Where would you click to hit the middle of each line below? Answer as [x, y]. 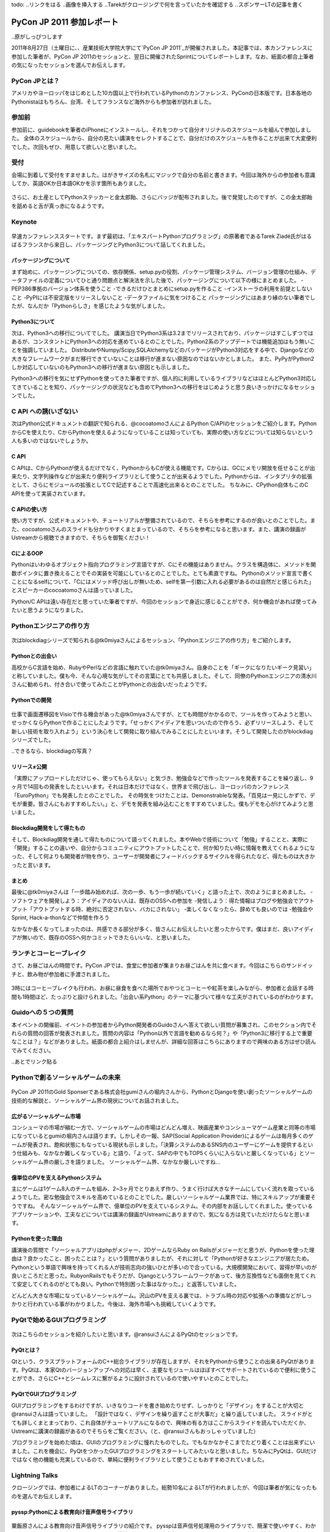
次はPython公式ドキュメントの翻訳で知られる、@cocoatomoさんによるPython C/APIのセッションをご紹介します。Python [164, 423]
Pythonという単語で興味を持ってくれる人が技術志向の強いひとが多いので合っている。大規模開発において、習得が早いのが [164, 1267]
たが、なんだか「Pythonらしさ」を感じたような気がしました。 [90, 306]
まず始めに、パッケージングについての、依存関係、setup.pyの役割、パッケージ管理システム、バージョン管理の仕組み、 [161, 271]
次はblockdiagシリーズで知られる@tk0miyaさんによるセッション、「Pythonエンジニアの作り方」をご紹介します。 [153, 640]
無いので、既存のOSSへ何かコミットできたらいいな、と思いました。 [108, 938]
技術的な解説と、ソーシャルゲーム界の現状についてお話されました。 [97, 1101]
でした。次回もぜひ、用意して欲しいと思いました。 [75, 146]
